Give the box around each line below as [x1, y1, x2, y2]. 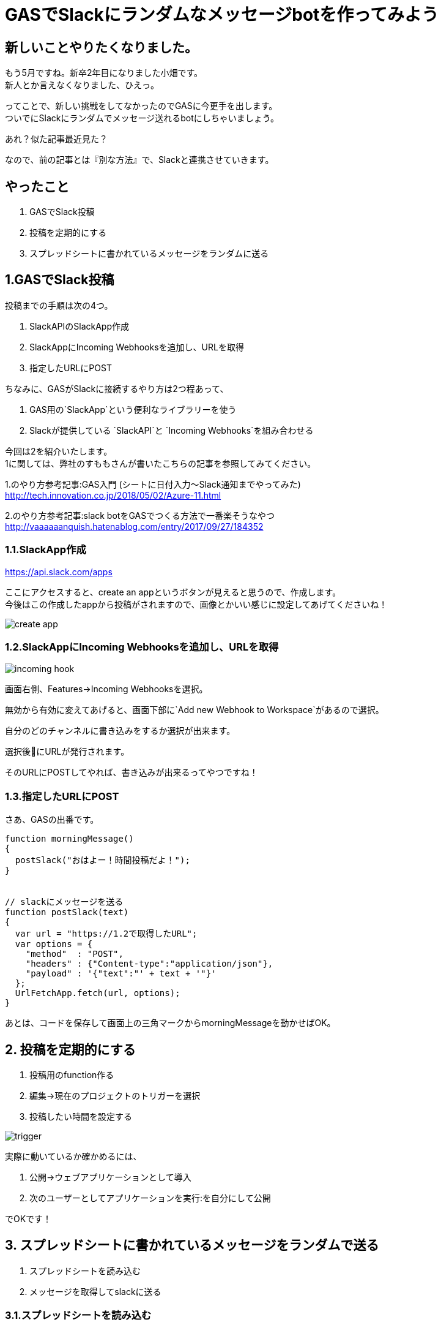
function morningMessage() [5, 834, 134, 844]
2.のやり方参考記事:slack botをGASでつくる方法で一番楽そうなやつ [5, 510, 275, 521]
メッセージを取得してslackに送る [29, 1286, 161, 1297]
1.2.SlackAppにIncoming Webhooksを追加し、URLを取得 [5, 640, 279, 653]
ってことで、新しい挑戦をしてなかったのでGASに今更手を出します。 [5, 100, 278, 111]
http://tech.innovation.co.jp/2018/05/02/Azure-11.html [5, 489, 221, 500]
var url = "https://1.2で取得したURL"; [15, 929, 198, 939]
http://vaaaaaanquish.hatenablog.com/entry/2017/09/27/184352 [5, 521, 264, 532]
